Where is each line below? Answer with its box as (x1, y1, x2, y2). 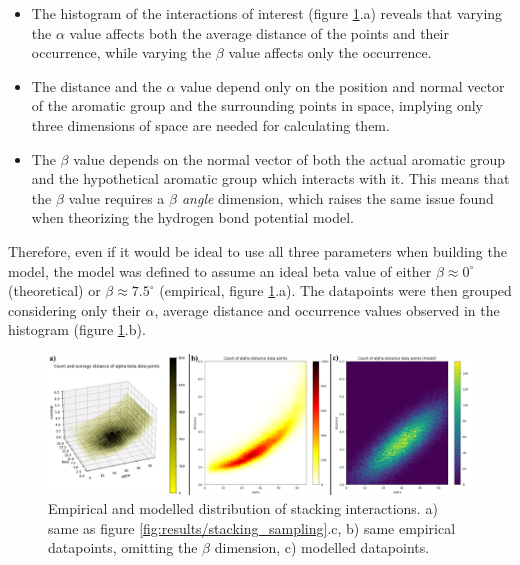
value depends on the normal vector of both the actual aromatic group (73, 148, 506, 169)
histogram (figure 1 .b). (8, 319, 146, 340)
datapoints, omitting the (48, 537, 198, 558)
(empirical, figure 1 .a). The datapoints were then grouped (159, 280, 512, 301)
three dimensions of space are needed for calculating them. (31, 114, 390, 135)
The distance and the (31, 75, 162, 96)
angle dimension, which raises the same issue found (181, 187, 494, 208)
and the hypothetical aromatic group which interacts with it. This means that (31, 168, 510, 189)
